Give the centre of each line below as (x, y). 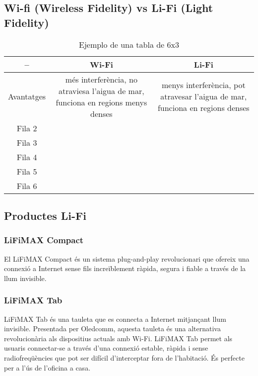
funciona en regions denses (203, 108)
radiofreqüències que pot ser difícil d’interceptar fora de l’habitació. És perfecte (124, 357)
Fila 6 (27, 186)
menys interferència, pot (204, 85)
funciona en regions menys (101, 102)
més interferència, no (101, 79)
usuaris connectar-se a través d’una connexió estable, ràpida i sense (106, 348)
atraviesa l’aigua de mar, (101, 91)
